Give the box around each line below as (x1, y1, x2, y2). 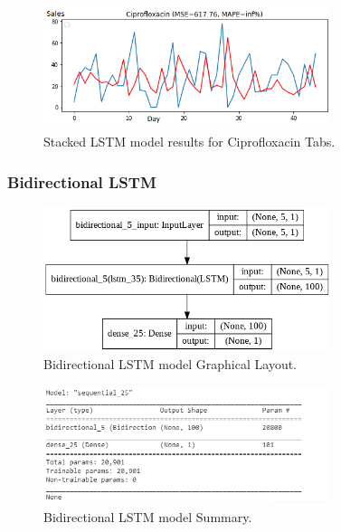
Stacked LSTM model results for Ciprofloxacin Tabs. (43, 132, 336, 151)
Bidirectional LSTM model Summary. (43, 508, 252, 527)
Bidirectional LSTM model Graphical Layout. (43, 355, 298, 374)
